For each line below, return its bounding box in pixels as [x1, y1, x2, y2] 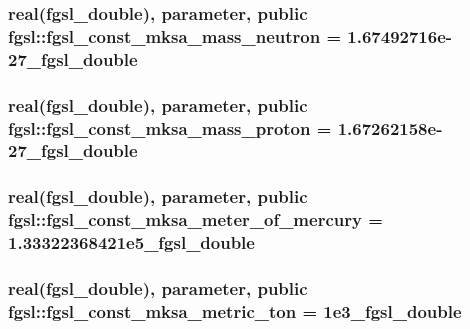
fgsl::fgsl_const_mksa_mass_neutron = [8, 23, 342, 48]
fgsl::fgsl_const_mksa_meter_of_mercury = [8, 207, 383, 232]
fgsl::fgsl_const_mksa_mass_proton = [8, 115, 332, 140]
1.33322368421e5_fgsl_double [8, 230, 255, 255]
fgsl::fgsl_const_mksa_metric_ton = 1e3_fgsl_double [8, 298, 462, 323]
